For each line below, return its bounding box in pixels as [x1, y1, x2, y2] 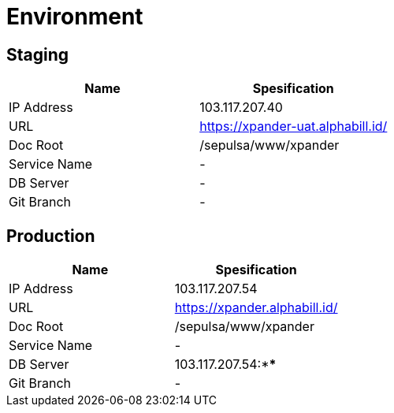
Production [6, 225, 95, 246]
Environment [6, 3, 143, 30]
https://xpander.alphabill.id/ [174, 300, 338, 316]
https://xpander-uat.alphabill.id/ [199, 118, 388, 135]
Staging [6, 44, 69, 65]
